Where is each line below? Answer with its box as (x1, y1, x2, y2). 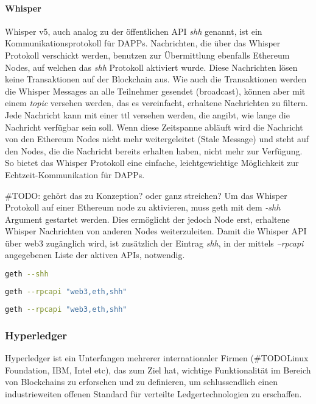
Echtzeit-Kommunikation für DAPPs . (5, 168, 145, 181)
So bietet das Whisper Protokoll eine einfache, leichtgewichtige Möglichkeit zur (5, 156, 299, 169)
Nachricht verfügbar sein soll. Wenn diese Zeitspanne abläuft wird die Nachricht (5, 120, 303, 133)
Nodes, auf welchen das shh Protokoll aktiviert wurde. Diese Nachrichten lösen (5, 60, 298, 73)
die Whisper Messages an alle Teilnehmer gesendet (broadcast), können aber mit (5, 84, 306, 97)
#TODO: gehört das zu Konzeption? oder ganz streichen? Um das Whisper (5, 189, 287, 201)
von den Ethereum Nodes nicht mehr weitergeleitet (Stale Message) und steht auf (5, 132, 309, 145)
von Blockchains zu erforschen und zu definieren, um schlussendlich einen (5, 375, 278, 388)
